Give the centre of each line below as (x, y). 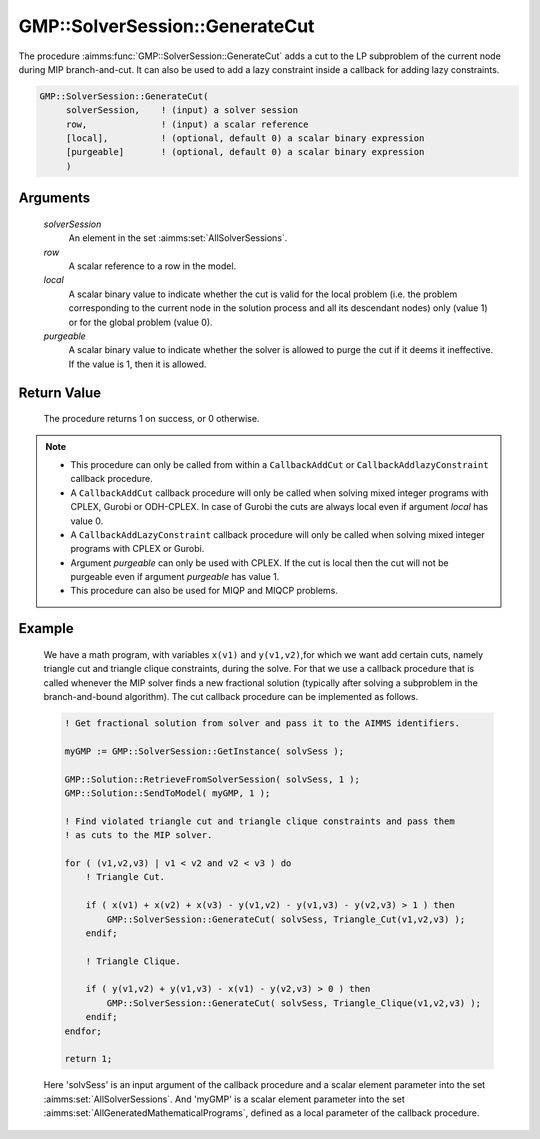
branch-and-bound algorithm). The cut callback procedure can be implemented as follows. (231, 697)
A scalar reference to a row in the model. (152, 266)
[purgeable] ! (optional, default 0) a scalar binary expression (245, 152)
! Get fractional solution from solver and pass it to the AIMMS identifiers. (262, 723)
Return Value (60, 392)
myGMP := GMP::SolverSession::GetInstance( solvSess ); (204, 751)
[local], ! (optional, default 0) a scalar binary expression (245, 138)
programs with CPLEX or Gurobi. (137, 549)
